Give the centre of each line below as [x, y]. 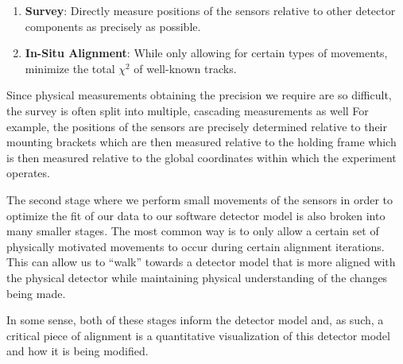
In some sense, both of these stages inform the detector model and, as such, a [195, 320]
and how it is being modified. [77, 351]
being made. [36, 293]
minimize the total [70, 68]
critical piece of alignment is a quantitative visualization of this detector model [198, 335]
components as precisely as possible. [113, 26]
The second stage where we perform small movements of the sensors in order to [200, 199]
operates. [28, 173]
